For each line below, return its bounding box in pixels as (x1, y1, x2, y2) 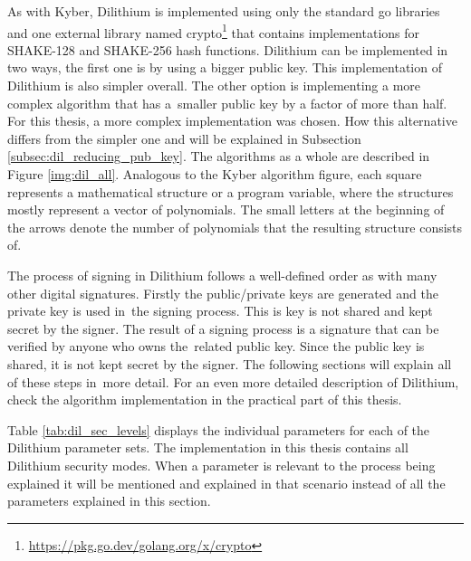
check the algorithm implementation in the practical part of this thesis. (7, 390, 402, 409)
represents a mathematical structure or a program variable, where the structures (7, 182, 454, 201)
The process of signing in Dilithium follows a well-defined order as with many (7, 265, 437, 284)
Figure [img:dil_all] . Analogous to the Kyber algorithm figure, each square (7, 165, 422, 183)
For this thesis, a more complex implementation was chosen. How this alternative (7, 111, 457, 130)
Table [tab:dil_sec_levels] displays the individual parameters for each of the (7, 420, 430, 439)
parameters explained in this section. (7, 491, 211, 510)
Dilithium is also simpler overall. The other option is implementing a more (7, 76, 421, 95)
